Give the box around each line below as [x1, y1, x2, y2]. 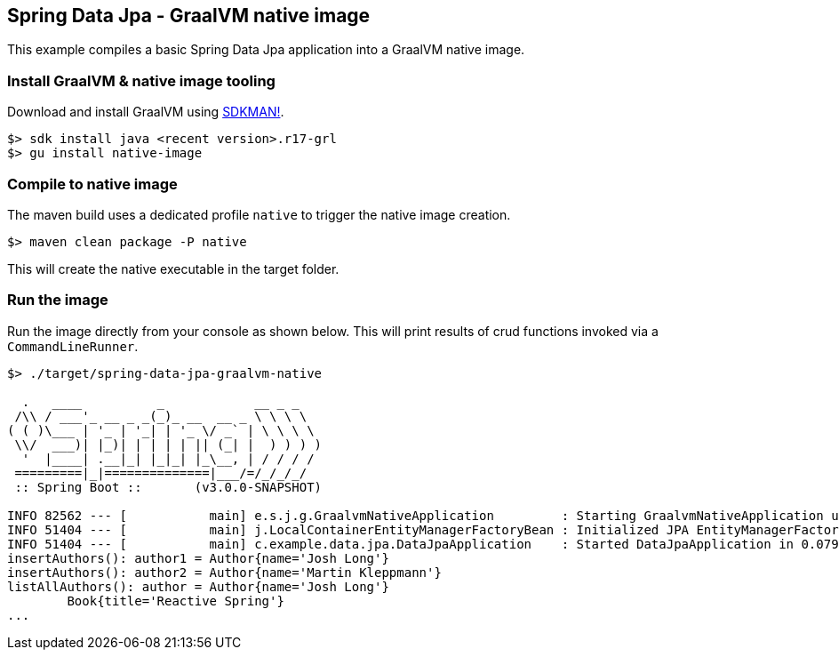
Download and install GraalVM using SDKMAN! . [7, 104, 284, 120]
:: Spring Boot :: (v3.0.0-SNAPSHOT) [14, 479, 323, 494]
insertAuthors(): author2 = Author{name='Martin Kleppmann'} [7, 565, 442, 580]
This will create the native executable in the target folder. [7, 260, 340, 276]
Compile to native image [7, 174, 178, 193]
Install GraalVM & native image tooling [7, 71, 276, 90]
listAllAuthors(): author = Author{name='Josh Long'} [7, 579, 389, 594]
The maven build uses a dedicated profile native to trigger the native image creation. [7, 206, 511, 222]
